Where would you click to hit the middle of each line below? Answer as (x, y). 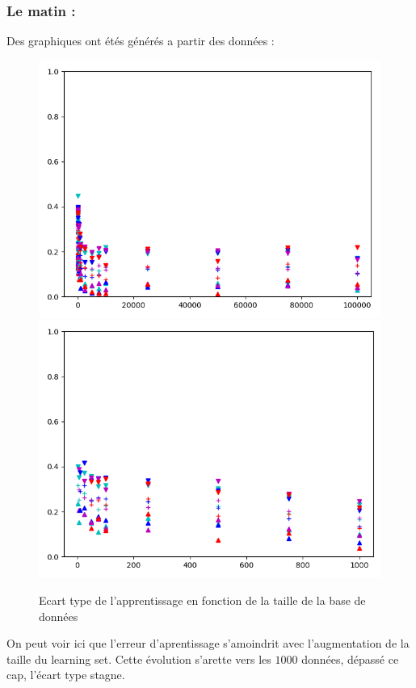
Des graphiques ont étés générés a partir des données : (141, 41)
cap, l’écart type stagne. (66, 675)
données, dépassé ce (350, 659)
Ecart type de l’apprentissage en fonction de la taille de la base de (202, 600)
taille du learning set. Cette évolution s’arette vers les (139, 659)
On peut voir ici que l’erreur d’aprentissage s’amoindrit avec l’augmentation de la (208, 643)
